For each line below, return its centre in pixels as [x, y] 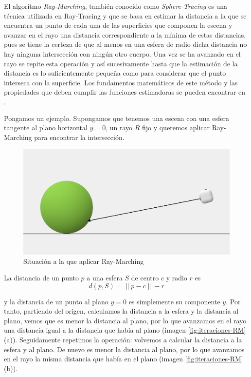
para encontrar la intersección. [79, 137]
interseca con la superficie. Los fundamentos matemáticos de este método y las [121, 82]
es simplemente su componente [174, 301]
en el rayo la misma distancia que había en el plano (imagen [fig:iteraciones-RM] [124, 359]
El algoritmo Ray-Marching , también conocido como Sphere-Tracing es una [116, 6]
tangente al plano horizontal [46, 128]
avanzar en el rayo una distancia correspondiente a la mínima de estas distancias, [125, 34]
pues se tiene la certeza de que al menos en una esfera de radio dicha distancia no [125, 44]
